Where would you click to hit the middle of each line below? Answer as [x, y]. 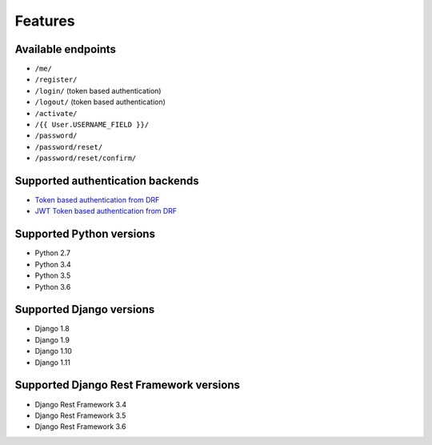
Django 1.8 [52, 329]
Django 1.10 [53, 351]
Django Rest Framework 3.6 [80, 427]
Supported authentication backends [107, 181]
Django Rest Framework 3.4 [81, 404]
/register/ [56, 80]
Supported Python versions [85, 234]
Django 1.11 [53, 362]
